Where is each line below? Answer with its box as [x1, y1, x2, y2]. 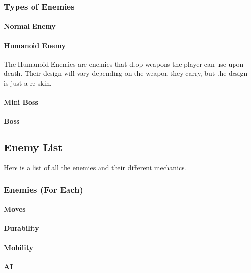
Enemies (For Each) [4, 183, 83, 195]
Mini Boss [4, 97, 38, 107]
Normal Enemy [4, 21, 56, 31]
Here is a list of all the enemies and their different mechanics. [4, 163, 186, 173]
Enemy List [4, 140, 63, 155]
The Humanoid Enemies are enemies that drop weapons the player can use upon [4, 58, 244, 69]
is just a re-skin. [4, 78, 52, 88]
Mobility [4, 242, 33, 252]
